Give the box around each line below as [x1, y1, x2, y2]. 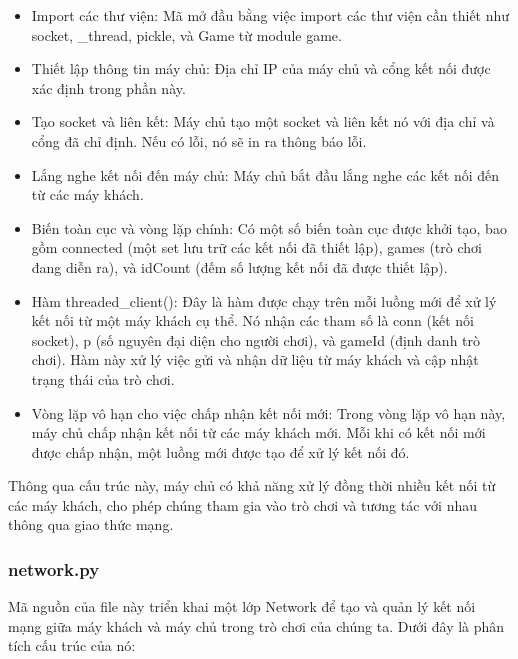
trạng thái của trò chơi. [31, 368, 175, 389]
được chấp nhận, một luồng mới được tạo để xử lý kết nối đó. [31, 441, 410, 462]
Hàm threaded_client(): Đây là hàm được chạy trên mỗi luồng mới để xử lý [31, 290, 497, 311]
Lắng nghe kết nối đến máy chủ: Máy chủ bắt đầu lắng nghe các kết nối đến [31, 164, 500, 185]
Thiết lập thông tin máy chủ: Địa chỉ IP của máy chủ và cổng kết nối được [31, 58, 491, 79]
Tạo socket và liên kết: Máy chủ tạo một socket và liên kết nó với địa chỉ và [31, 111, 495, 132]
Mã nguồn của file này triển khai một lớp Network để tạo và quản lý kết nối [8, 596, 476, 617]
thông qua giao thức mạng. [8, 514, 174, 535]
